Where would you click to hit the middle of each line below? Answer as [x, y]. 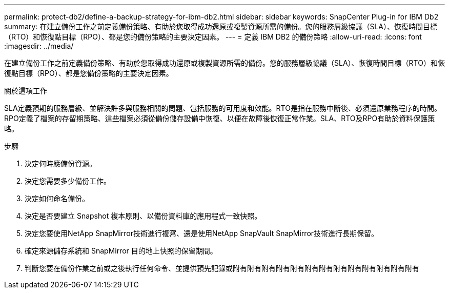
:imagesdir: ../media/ [39, 46]
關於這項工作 [26, 91]
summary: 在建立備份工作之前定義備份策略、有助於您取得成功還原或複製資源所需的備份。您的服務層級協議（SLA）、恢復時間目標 [221, 26]
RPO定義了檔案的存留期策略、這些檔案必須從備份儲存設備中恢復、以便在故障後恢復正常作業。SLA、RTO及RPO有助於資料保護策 [220, 118]
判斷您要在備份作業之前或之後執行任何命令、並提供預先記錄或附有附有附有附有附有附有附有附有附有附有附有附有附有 [222, 268]
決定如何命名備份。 [57, 198]
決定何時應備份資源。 [60, 163]
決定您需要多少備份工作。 [68, 181]
